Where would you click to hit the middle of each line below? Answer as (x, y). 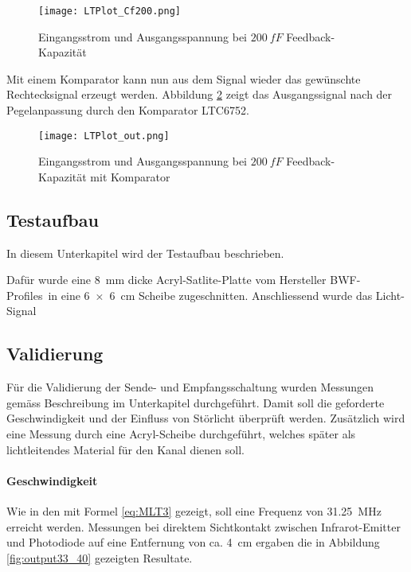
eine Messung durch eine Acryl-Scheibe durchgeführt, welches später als (181, 434)
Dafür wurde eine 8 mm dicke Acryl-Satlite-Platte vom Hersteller (166, 280)
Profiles (25, 295)
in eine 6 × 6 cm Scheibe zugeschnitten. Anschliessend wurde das (210, 295)
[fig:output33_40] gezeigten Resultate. (100, 557)
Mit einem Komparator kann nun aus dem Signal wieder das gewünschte (184, 78)
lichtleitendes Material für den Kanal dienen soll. (125, 449)
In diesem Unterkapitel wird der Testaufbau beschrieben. (145, 253)
